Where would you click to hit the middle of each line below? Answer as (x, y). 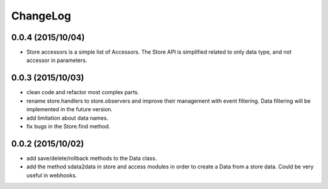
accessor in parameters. (57, 60)
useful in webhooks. (52, 175)
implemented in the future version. (70, 109)
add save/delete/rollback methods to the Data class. (92, 158)
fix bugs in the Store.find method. (68, 126)
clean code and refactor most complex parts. (83, 92)
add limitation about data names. (67, 118)
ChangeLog (41, 16)
